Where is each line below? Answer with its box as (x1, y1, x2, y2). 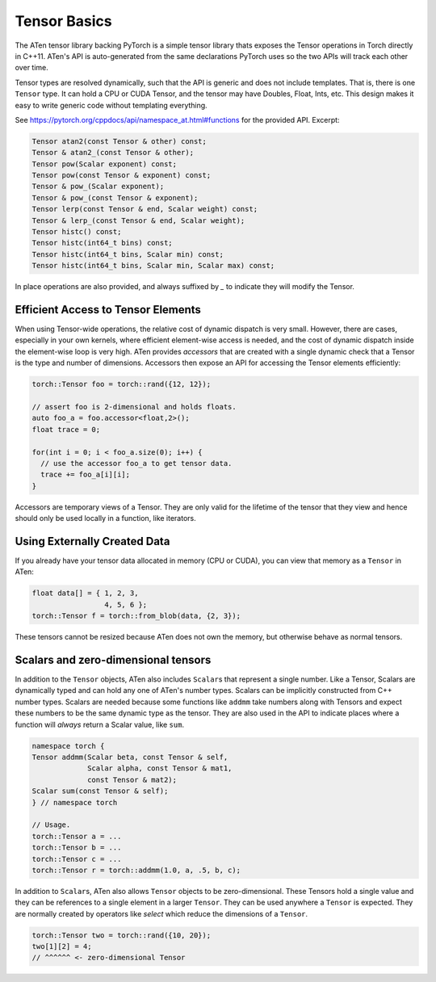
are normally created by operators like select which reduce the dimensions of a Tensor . (15, 909, 308, 918)
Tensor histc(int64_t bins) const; (31, 238, 173, 248)
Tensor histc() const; (31, 227, 122, 236)
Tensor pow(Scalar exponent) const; (31, 159, 178, 169)
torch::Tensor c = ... (31, 854, 122, 863)
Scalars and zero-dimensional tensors (15, 653, 212, 666)
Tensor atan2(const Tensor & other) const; (31, 136, 208, 145)
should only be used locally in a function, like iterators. (15, 514, 197, 523)
